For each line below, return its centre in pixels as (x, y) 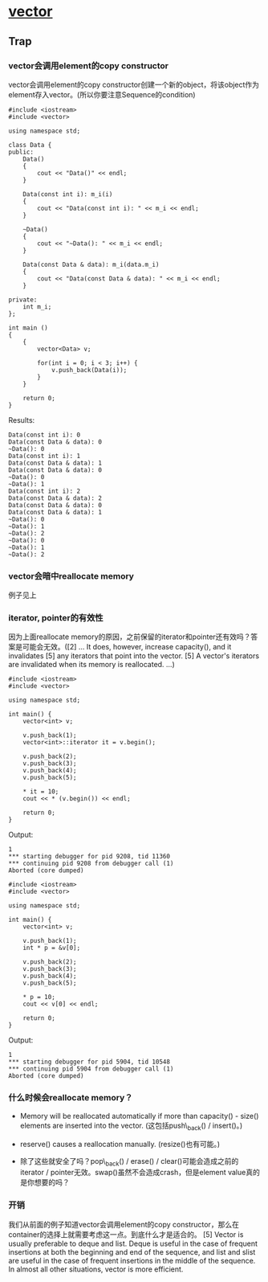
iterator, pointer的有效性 (56, 618)
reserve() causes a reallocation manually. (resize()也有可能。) (120, 1144)
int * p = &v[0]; (52, 948)
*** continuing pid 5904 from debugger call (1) (91, 1069)
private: (23, 300)
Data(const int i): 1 (45, 456)
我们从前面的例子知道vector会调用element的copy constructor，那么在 (124, 1224)
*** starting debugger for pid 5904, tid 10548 (89, 1062)
